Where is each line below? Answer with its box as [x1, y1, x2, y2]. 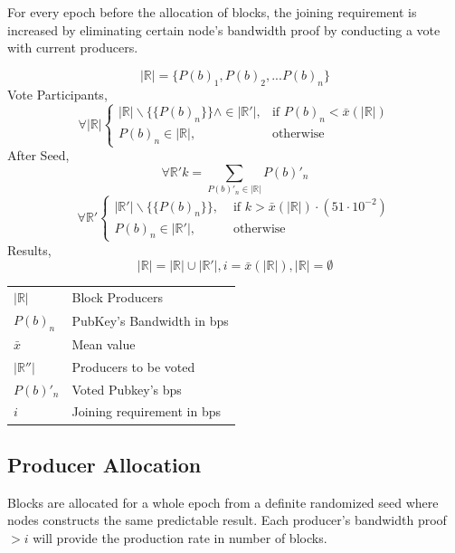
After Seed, [7, 146, 70, 165]
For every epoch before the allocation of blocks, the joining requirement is [7, 3, 417, 21]
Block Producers [71, 288, 164, 307]
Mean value [71, 334, 136, 353]
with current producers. [7, 38, 138, 57]
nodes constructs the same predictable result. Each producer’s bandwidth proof [7, 510, 447, 529]
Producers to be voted [71, 357, 195, 376]
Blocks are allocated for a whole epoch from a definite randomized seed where [7, 492, 439, 511]
